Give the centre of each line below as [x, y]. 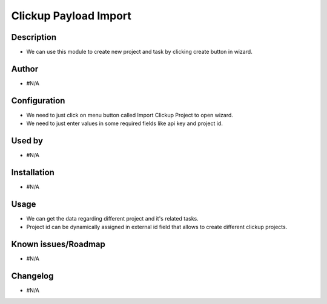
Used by [27, 141]
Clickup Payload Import [71, 16]
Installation [33, 172]
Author [25, 69]
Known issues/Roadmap [58, 244]
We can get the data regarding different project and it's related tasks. [113, 218]
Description [34, 37]
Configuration [38, 101]
